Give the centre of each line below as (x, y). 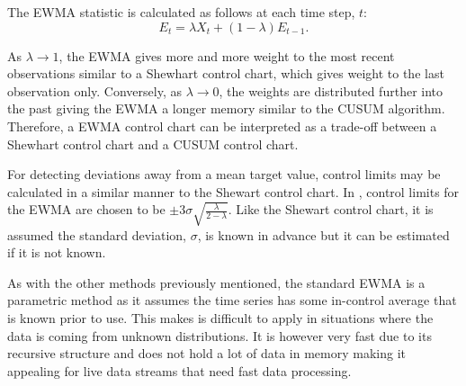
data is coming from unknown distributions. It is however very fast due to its (220, 335)
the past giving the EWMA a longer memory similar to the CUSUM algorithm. (226, 108)
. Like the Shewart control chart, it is (331, 209)
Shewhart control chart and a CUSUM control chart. (153, 144)
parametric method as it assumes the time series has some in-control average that (232, 300)
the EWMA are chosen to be (86, 209)
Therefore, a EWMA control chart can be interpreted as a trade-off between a (222, 126)
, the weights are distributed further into (331, 90)
